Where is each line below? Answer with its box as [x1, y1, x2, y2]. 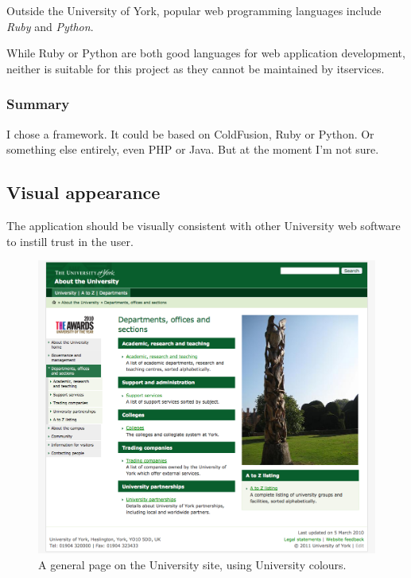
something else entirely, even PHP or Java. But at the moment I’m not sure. [6, 141, 379, 158]
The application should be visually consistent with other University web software [6, 217, 401, 233]
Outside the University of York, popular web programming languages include [6, 2, 382, 18]
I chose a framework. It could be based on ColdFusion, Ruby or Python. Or [6, 125, 374, 142]
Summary [6, 94, 70, 114]
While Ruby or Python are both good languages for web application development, [6, 45, 405, 61]
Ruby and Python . [6, 18, 94, 34]
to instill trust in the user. [6, 232, 134, 249]
